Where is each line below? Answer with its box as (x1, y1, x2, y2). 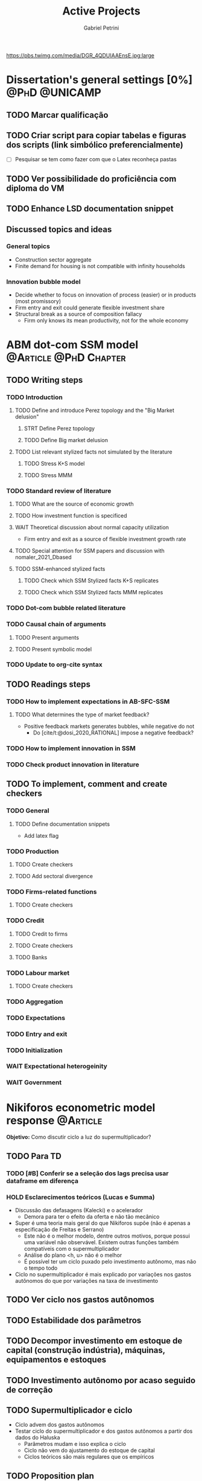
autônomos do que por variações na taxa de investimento (14, 1277, 159, 1284)
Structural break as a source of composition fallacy (14, 310, 142, 318)
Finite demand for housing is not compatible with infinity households (14, 262, 186, 269)
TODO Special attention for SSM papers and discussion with (14, 547, 165, 554)
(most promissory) (14, 298, 62, 305)
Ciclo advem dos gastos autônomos (14, 1421, 104, 1428)
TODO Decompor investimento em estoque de (6, 1336, 183, 1346)
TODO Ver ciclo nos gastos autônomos (6, 1294, 155, 1305)
